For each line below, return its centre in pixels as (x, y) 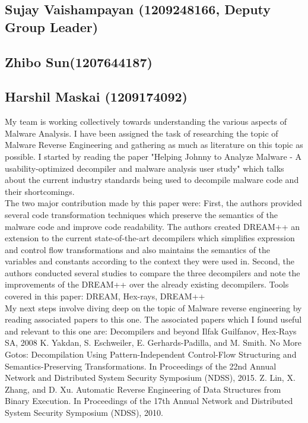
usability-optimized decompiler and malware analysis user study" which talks (145, 168)
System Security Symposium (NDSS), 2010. (84, 412)
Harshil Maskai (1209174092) (96, 97)
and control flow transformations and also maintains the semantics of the (138, 249)
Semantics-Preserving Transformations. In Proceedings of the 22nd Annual (141, 366)
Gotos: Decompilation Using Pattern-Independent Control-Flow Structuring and (151, 354)
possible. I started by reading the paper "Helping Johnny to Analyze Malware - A (153, 156)
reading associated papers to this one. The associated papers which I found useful (153, 319)
